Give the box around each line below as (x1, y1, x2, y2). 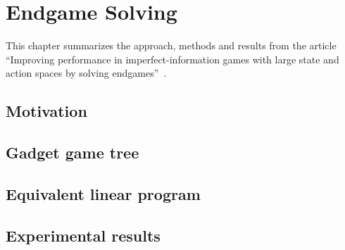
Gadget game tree (6, 142, 139, 163)
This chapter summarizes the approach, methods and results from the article (6, 38, 337, 53)
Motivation (6, 100, 87, 122)
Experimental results (6, 224, 161, 246)
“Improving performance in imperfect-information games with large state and (6, 51, 339, 66)
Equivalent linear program (6, 182, 201, 204)
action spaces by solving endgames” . (6, 65, 167, 80)
